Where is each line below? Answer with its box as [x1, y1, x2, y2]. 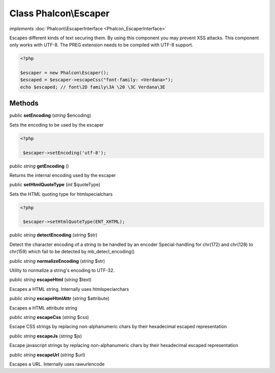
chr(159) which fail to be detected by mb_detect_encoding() [9, 248, 135, 255]
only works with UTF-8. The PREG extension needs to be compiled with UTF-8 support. [9, 42, 194, 48]
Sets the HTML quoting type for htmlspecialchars [9, 191, 113, 197]
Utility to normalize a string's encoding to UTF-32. [9, 267, 115, 273]
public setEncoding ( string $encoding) [9, 112, 92, 118]
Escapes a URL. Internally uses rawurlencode [9, 361, 105, 367]
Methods [9, 99, 39, 108]
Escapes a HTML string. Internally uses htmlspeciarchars [9, 286, 129, 292]
